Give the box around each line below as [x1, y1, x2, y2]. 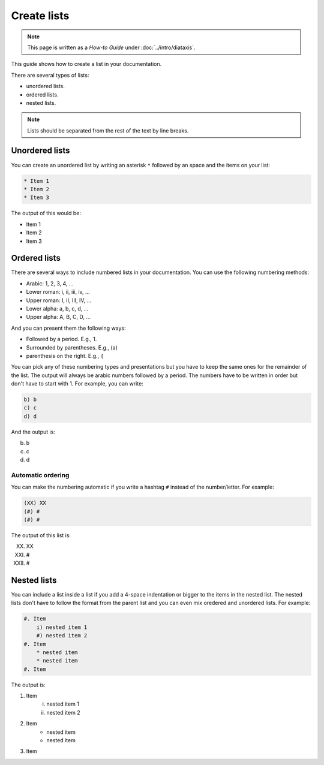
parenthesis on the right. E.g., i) [26, 352, 104, 359]
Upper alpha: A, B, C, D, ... [26, 314, 91, 321]
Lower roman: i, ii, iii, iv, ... [26, 288, 90, 296]
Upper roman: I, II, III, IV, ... [26, 297, 92, 304]
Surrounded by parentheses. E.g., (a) [26, 344, 118, 351]
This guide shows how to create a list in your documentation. [11, 61, 162, 68]
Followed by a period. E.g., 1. [26, 336, 97, 343]
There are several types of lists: [11, 71, 89, 79]
